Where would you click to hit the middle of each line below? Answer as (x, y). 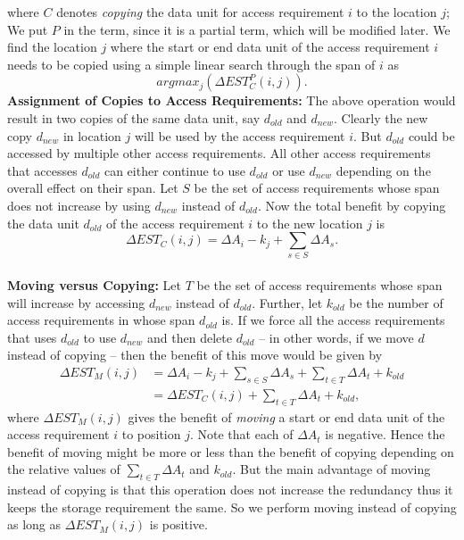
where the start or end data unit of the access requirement (270, 47)
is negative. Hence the (385, 434)
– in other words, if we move (336, 337)
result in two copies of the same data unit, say (134, 117)
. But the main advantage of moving (331, 469)
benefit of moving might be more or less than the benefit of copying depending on (231, 451)
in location (92, 135)
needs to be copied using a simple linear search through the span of (191, 64)
